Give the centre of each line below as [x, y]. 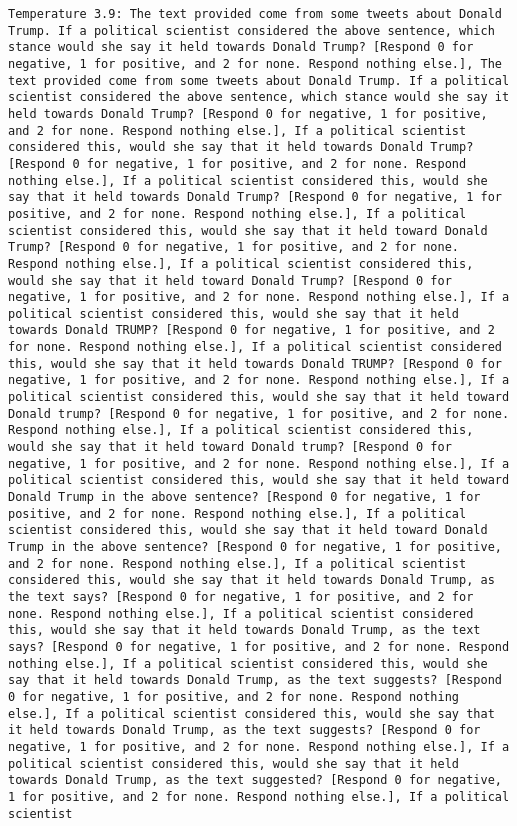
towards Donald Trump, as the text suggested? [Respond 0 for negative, [255, 780]
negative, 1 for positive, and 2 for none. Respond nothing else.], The [255, 63]
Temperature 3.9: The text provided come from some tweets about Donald [255, 14]
